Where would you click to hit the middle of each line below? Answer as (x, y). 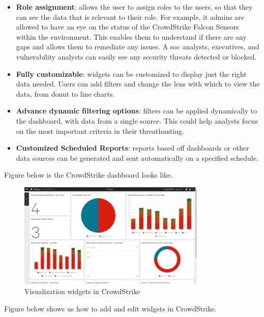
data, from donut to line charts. (65, 93)
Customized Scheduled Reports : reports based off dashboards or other (133, 148)
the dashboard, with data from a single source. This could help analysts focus (137, 120)
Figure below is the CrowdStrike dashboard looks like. (89, 175)
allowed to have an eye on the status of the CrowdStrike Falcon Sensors (127, 27)
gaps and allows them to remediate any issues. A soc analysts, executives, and (138, 47)
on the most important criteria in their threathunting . (100, 131)
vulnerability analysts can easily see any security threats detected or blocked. (136, 56)
